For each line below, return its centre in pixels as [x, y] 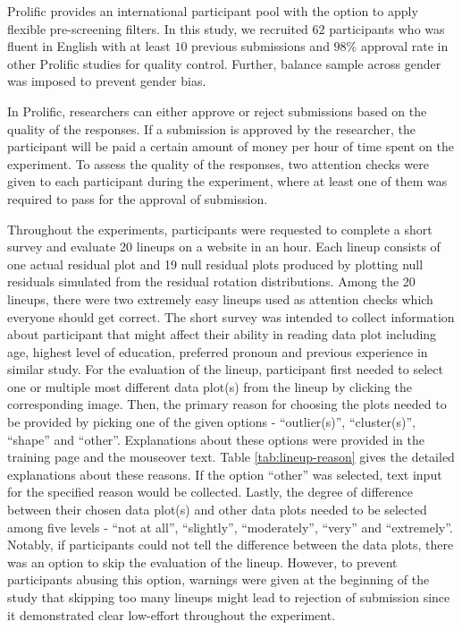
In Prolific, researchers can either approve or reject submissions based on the [217, 111]
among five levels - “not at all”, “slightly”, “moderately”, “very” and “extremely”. [230, 527]
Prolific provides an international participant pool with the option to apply [213, 11]
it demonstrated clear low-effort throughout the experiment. [171, 614]
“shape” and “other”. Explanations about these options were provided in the [216, 439]
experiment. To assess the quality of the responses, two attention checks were [218, 163]
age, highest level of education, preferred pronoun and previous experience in [218, 351]
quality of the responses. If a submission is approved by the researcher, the [211, 128]
